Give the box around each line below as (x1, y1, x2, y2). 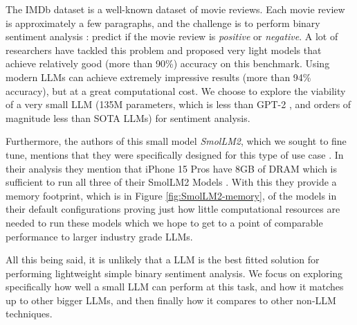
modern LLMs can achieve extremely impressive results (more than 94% (6, 69, 311, 84)
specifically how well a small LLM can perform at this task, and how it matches (6, 279, 344, 294)
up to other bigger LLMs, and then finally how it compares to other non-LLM (6, 292, 336, 307)
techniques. (6, 306, 53, 321)
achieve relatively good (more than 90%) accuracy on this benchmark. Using (6, 56, 330, 71)
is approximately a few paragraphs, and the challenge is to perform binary (6, 15, 320, 30)
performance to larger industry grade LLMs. (6, 229, 193, 243)
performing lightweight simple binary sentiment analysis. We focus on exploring (6, 265, 343, 280)
